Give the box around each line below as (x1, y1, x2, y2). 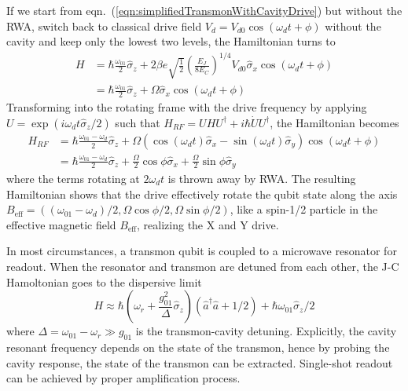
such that (115, 114, 160, 130)
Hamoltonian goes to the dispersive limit (6, 273, 202, 290)
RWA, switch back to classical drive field (6, 17, 202, 34)
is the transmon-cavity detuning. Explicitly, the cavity (135, 323, 397, 339)
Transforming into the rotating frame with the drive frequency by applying (6, 99, 367, 115)
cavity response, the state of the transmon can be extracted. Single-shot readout (6, 354, 393, 371)
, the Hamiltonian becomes (270, 114, 399, 130)
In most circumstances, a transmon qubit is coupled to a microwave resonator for (6, 243, 397, 259)
